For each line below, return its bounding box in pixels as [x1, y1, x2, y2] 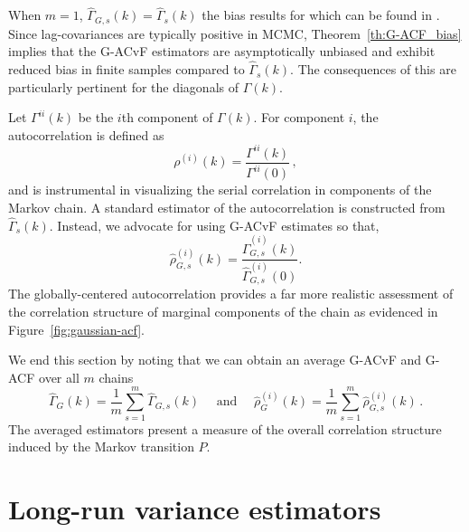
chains [98, 367, 134, 386]
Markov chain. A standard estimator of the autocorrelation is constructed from [8, 197, 446, 216]
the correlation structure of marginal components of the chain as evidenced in [8, 302, 438, 321]
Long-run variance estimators [8, 489, 381, 527]
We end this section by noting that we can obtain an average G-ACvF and [8, 350, 422, 369]
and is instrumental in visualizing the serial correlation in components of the [8, 180, 432, 199]
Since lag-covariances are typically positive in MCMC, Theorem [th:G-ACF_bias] [8, 24, 462, 43]
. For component [253, 108, 345, 127]
